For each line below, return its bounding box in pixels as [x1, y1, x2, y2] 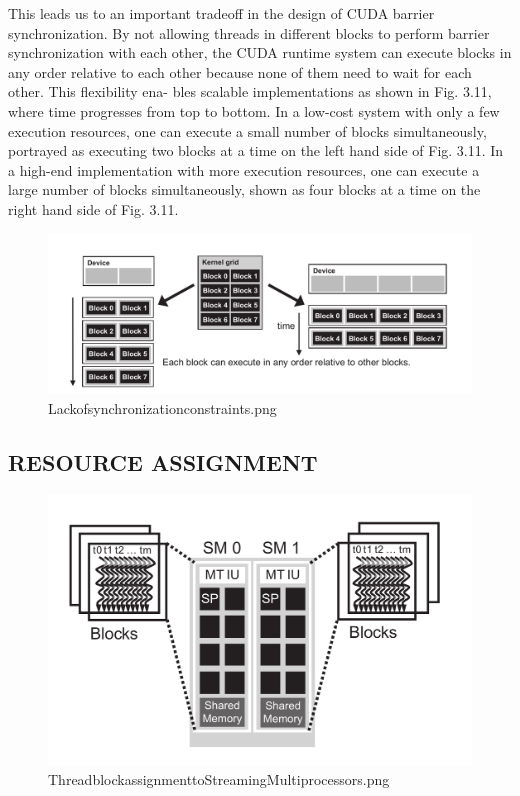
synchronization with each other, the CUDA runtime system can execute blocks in [8, 42, 512, 63]
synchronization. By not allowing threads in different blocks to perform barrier [8, 22, 490, 43]
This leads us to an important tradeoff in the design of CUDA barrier [8, 3, 435, 23]
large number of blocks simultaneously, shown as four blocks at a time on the [8, 179, 481, 200]
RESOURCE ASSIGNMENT [8, 446, 318, 477]
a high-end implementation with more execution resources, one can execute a [8, 159, 480, 180]
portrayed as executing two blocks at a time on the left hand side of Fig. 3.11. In [8, 140, 504, 161]
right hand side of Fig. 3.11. [8, 198, 179, 219]
